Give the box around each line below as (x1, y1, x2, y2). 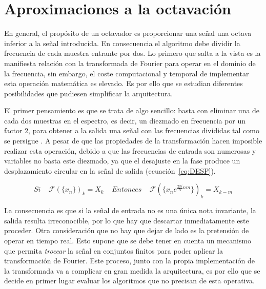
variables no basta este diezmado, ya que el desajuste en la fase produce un (4, 155, 240, 166)
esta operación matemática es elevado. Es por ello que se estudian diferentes (4, 78, 243, 89)
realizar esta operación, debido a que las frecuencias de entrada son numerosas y (4, 145, 256, 156)
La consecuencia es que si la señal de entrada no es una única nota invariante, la (4, 205, 256, 216)
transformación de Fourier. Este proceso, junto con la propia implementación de (4, 255, 255, 266)
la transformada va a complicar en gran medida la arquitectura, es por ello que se (4, 265, 260, 276)
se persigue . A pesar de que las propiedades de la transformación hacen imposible (4, 135, 262, 146)
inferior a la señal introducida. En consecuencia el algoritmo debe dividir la (4, 37, 240, 48)
